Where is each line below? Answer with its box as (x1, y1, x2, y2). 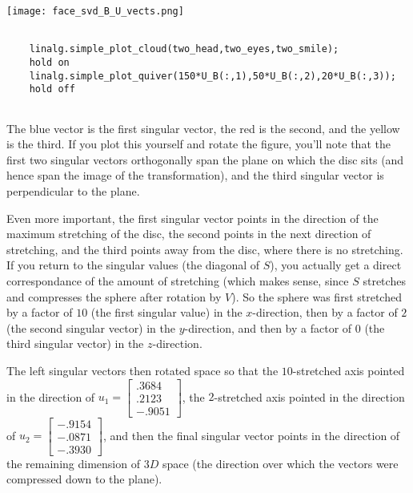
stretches (363, 272, 406, 289)
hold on (29, 56, 70, 68)
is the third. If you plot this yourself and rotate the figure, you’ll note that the (6, 135, 391, 152)
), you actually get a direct (270, 257, 402, 273)
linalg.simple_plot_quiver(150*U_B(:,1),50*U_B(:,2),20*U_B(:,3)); (29, 70, 396, 82)
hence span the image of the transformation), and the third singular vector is (6, 167, 384, 184)
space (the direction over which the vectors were (162, 455, 399, 471)
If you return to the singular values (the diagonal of (6, 257, 260, 273)
